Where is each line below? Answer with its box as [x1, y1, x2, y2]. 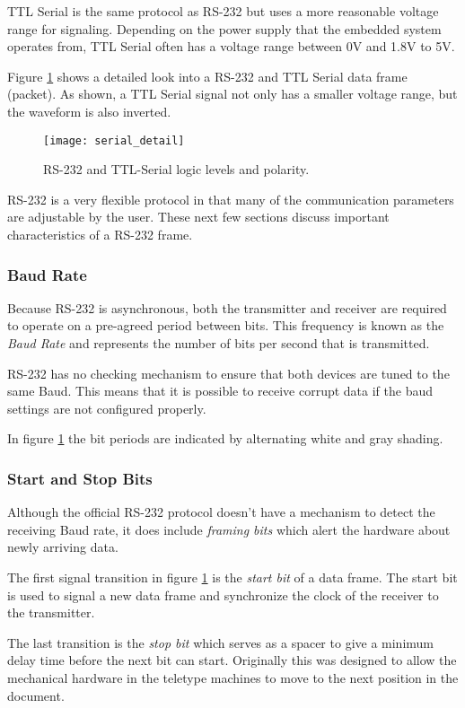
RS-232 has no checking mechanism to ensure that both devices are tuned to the [7, 363, 450, 382]
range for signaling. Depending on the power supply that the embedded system [7, 19, 442, 38]
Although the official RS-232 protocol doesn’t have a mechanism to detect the [7, 503, 435, 521]
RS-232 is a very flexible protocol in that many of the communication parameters [7, 189, 454, 208]
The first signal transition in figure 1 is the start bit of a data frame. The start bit [7, 567, 458, 586]
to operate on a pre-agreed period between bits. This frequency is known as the [7, 316, 444, 335]
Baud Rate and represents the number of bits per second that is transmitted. [7, 334, 430, 352]
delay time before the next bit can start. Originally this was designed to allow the [7, 651, 457, 669]
